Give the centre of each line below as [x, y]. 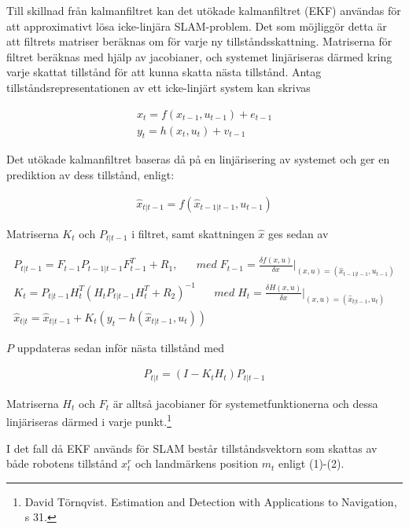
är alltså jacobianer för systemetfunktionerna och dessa [245, 403]
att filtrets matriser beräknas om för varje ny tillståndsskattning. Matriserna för [199, 41]
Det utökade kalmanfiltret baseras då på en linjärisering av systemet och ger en [198, 159]
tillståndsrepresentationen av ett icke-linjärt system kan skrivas [158, 87]
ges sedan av [298, 233]
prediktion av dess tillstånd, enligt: [90, 175]
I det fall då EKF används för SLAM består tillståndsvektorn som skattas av [192, 448]
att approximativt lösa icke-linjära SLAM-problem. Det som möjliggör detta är [197, 26]
